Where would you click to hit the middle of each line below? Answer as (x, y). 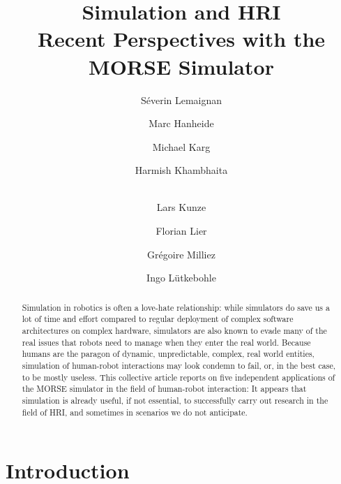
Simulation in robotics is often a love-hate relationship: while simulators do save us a (176, 307)
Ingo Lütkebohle (181, 278)
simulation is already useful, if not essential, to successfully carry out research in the (175, 400)
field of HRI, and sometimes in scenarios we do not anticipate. (135, 412)
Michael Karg (181, 146)
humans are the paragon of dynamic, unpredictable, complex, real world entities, (168, 354)
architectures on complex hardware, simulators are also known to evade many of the (174, 330)
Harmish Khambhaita (181, 170)
